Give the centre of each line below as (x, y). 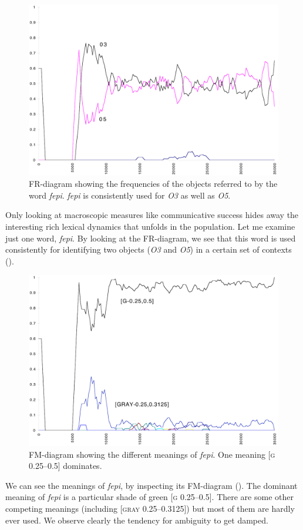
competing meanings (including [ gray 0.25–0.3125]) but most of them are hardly (150, 509)
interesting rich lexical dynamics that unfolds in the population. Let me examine (150, 227)
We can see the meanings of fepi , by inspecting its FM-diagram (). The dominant (151, 485)
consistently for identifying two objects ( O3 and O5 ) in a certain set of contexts (149, 249)
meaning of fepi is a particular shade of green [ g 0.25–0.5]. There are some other (149, 497)
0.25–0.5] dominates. (65, 466)
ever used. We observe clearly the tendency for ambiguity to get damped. (137, 520)
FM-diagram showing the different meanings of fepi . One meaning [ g (152, 454)
